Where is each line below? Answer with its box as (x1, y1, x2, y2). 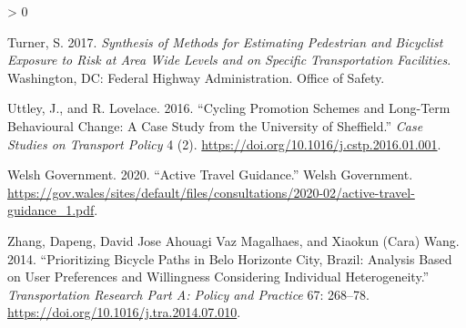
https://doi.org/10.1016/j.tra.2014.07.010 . (7, 302, 241, 322)
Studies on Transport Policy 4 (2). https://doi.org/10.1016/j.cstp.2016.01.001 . (7, 134, 441, 153)
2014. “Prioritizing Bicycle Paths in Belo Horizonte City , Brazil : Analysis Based (7, 249, 452, 268)
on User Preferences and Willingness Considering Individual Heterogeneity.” (7, 267, 430, 286)
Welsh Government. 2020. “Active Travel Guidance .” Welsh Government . (7, 165, 413, 184)
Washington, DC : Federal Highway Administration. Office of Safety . (7, 67, 385, 87)
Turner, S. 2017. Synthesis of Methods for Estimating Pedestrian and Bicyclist (7, 32, 443, 51)
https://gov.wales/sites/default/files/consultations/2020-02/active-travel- (7, 182, 415, 201)
